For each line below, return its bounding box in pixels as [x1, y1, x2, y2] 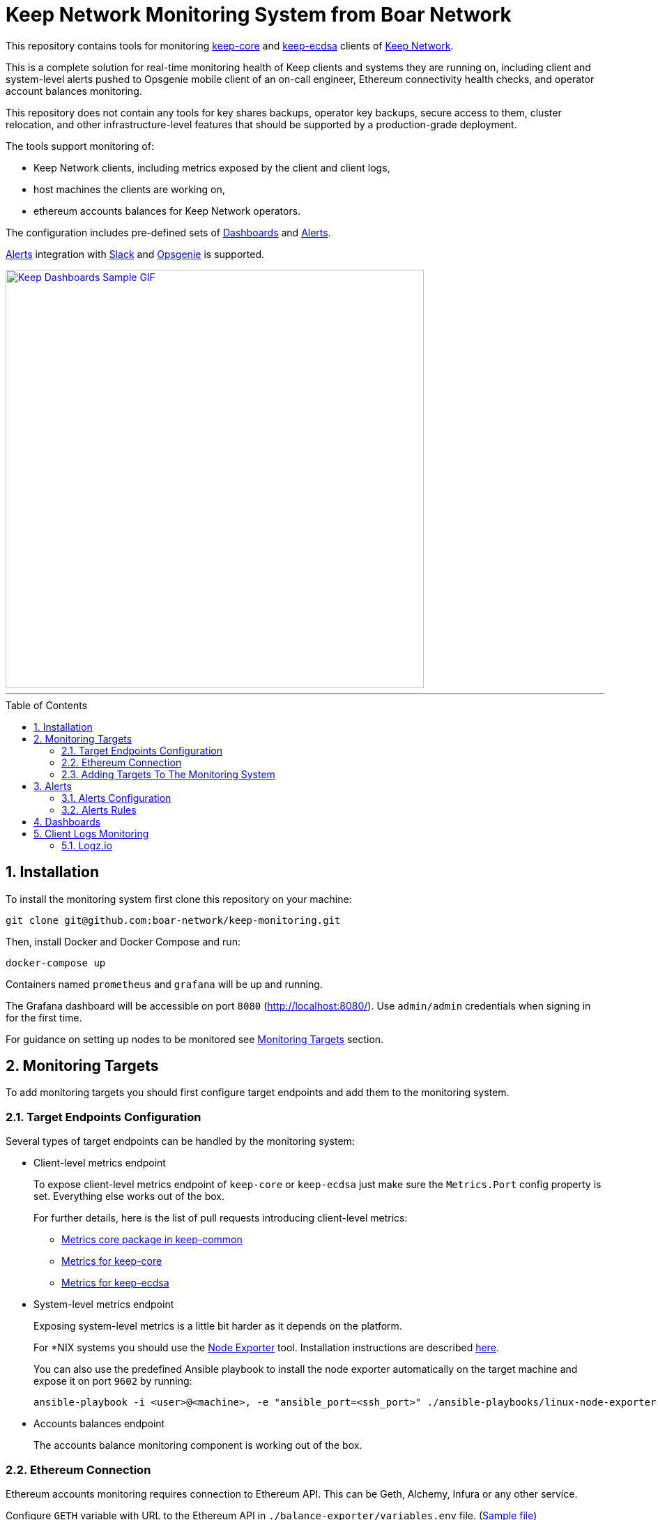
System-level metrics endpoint [33, 1298, 174, 1311]
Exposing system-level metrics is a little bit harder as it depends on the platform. [33, 1320, 402, 1332]
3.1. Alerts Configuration [61, 791, 171, 804]
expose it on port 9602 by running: [33, 1375, 192, 1388]
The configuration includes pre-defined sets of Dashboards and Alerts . [6, 226, 331, 238]
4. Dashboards [33, 815, 101, 828]
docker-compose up [6, 957, 106, 968]
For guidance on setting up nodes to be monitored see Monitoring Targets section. [6, 1033, 384, 1045]
